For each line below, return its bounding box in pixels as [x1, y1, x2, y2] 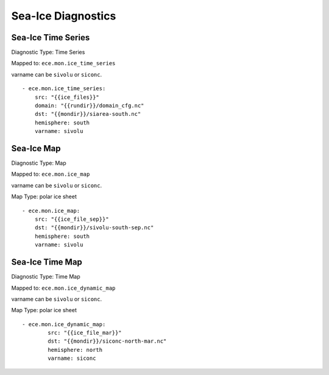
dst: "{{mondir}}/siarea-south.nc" [34, 110, 141, 118]
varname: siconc [48, 355, 96, 362]
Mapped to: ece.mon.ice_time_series [11, 60, 116, 67]
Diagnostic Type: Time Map [11, 273, 80, 280]
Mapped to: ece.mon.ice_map [11, 171, 90, 178]
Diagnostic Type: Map [11, 159, 66, 167]
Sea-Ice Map [11, 143, 61, 154]
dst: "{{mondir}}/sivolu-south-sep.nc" [34, 224, 154, 231]
